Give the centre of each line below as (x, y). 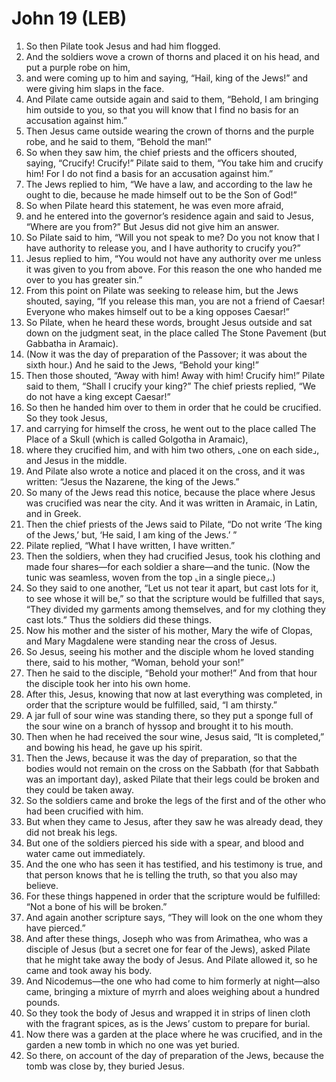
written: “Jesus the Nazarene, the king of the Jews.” (132, 481)
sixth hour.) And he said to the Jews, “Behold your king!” (142, 364)
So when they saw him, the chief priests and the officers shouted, (161, 152)
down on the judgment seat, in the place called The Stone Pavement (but (176, 333)
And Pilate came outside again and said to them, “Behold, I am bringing (172, 99)
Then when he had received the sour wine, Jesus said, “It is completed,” (175, 736)
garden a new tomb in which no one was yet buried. (132, 1044)
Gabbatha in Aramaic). (72, 343)
